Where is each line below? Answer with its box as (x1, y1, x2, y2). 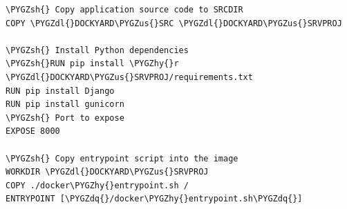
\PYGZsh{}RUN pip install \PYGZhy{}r (6, 59, 179, 69)
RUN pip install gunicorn (6, 99, 124, 110)
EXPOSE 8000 (6, 126, 60, 137)
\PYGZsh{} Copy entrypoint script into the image (6, 153, 238, 163)
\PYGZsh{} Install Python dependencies (6, 45, 189, 55)
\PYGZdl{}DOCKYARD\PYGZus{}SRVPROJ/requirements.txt (6, 72, 253, 82)
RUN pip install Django (6, 86, 115, 96)
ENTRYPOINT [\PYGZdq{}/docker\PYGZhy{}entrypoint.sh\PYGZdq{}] (6, 194, 303, 204)
